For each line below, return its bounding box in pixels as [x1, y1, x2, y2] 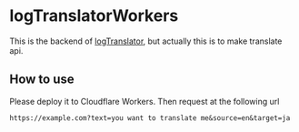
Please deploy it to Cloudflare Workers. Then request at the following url [9, 96, 280, 107]
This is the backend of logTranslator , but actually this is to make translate [9, 36, 283, 46]
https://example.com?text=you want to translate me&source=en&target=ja [9, 113, 291, 123]
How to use [9, 72, 75, 87]
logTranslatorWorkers [9, 5, 179, 26]
